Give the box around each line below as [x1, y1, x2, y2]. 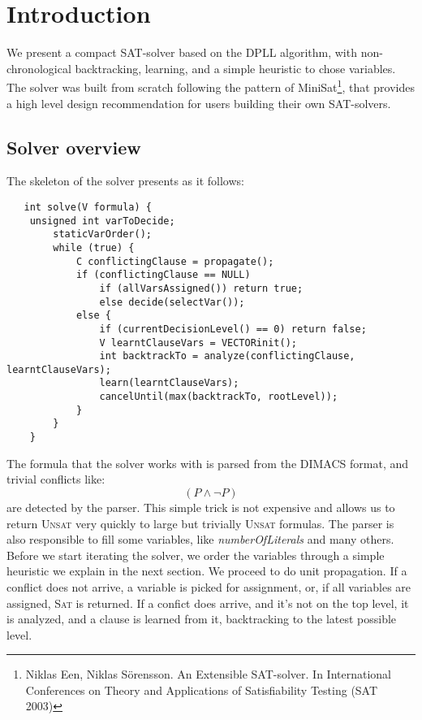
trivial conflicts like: [6, 471, 105, 488]
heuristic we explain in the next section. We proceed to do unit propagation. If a [6, 562, 407, 579]
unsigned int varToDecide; [29, 215, 175, 227]
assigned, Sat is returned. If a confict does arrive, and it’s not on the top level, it [6, 594, 409, 611]
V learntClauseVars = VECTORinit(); [99, 336, 297, 349]
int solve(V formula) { [24, 201, 152, 213]
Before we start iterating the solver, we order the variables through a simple [6, 546, 385, 563]
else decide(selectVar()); [99, 296, 245, 308]
